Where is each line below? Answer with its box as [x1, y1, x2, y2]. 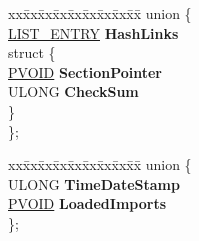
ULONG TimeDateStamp [8, 173, 180, 194]
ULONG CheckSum [8, 81, 139, 102]
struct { [8, 42, 56, 63]
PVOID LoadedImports [8, 193, 167, 214]
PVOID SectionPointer [8, 61, 163, 82]
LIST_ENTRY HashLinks [8, 22, 179, 43]
